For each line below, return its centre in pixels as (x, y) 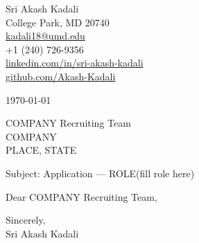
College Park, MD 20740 (58, 22)
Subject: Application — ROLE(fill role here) (100, 173)
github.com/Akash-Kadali (61, 76)
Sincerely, (26, 220)
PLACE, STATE (41, 150)
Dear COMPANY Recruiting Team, (81, 196)
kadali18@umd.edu (45, 36)
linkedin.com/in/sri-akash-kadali (75, 63)
